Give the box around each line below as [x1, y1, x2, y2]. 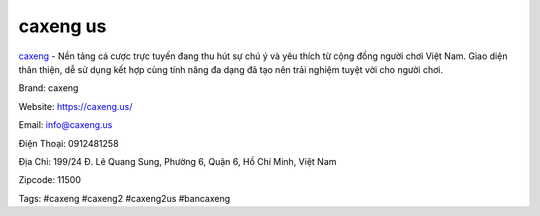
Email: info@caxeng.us [18, 119, 113, 131]
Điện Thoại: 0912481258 [18, 137, 119, 149]
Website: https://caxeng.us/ [18, 100, 133, 112]
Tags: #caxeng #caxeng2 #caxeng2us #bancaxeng [18, 192, 231, 204]
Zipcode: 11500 [18, 174, 82, 186]
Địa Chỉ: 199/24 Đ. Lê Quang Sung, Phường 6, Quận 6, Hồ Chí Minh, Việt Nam [18, 155, 337, 167]
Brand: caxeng [18, 82, 79, 94]
